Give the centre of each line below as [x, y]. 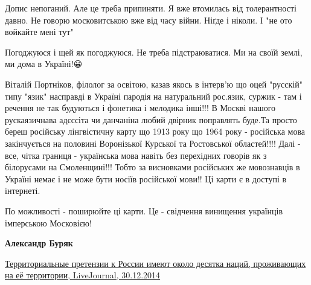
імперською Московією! [48, 223]
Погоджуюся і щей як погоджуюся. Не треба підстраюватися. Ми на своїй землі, [154, 52]
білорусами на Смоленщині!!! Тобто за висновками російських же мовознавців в [152, 167]
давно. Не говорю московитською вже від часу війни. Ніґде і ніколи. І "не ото [149, 20]
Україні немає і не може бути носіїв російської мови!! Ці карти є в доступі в [146, 178]
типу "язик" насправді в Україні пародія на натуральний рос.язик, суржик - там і [153, 96]
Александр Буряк [39, 243]
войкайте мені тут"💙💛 [42, 32]
